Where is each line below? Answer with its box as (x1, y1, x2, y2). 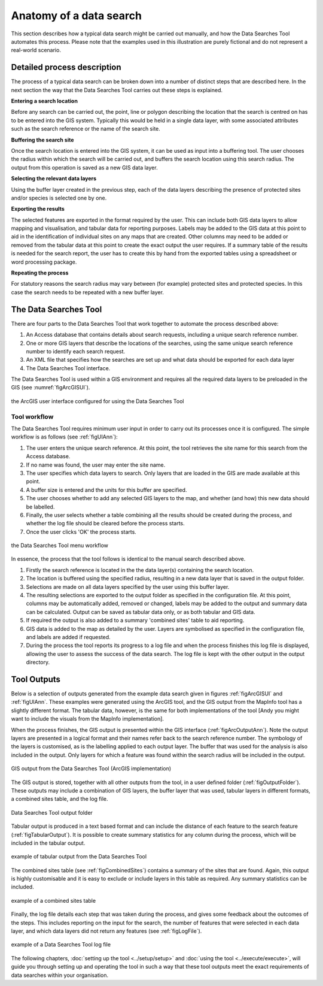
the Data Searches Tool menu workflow (11, 542, 109, 549)
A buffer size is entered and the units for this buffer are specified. (26, 486, 187, 494)
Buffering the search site (11, 136, 74, 143)
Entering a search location (11, 98, 78, 105)
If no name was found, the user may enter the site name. (26, 461, 166, 468)
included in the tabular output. (11, 839, 86, 846)
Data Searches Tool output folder (11, 809, 93, 816)
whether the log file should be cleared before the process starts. (26, 520, 185, 527)
